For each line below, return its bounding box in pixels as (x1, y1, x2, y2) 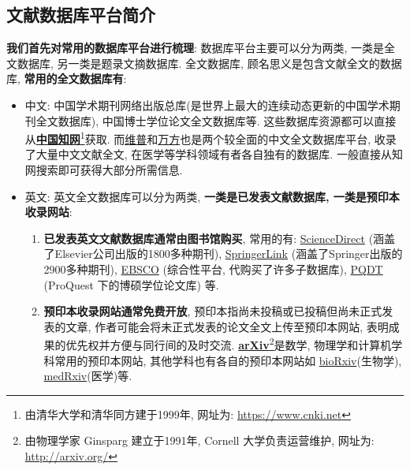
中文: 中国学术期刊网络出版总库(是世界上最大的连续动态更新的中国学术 (24, 96, 389, 113)
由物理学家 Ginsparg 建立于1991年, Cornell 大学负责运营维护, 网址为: (24, 432, 375, 449)
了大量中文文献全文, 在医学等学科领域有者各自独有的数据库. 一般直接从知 (24, 146, 403, 162)
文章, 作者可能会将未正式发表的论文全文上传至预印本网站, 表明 (65, 318, 389, 334)
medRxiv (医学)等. (43, 367, 132, 384)
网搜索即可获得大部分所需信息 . (24, 162, 183, 178)
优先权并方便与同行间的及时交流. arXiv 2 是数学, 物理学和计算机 (65, 334, 392, 353)
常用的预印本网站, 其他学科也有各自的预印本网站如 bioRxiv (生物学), (54, 352, 402, 368)
